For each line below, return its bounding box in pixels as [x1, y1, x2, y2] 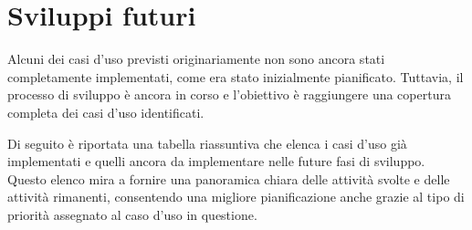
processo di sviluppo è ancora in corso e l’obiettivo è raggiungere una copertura [7, 85, 451, 104]
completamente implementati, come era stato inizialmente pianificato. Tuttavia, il [7, 67, 464, 86]
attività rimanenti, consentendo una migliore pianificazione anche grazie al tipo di [7, 187, 465, 206]
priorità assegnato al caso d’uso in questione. [7, 204, 257, 224]
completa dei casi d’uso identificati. [7, 102, 205, 121]
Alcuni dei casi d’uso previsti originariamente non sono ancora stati [7, 49, 385, 68]
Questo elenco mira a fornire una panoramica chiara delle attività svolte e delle [7, 169, 450, 188]
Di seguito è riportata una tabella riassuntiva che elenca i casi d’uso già [7, 133, 407, 152]
